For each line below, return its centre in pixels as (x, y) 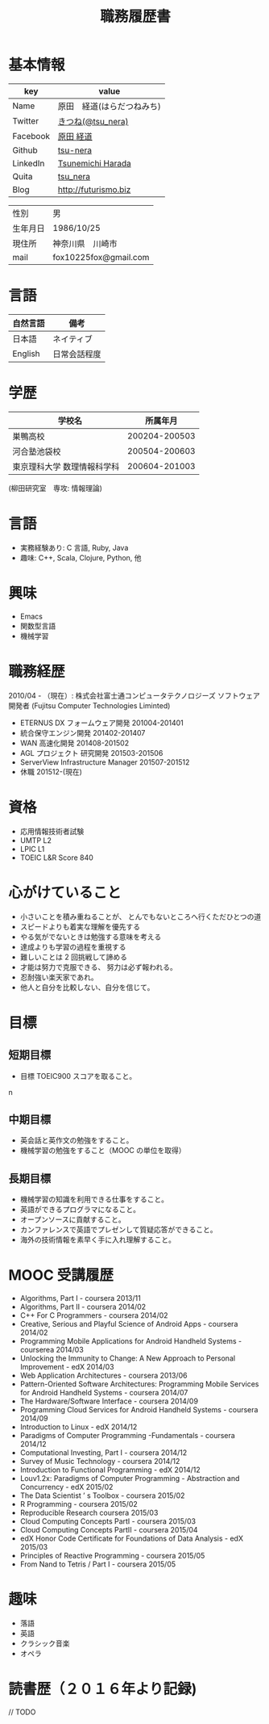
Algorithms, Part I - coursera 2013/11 (80, 1298)
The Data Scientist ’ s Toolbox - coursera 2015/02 (102, 1495)
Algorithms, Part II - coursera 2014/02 (83, 1307)
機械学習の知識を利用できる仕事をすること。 (94, 1199)
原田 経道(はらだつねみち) (109, 106)
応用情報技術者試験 (52, 831)
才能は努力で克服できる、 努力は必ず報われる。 (98, 967)
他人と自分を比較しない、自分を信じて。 (87, 987)
